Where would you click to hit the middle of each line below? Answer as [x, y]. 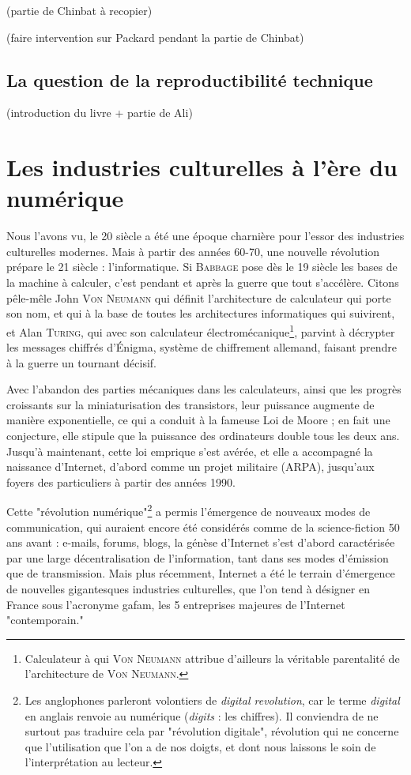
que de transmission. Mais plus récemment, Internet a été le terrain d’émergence [201, 573]
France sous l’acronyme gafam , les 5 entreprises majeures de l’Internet [176, 604]
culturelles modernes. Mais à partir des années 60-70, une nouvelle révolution [193, 251]
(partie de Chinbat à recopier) [79, 10]
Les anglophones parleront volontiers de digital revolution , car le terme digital [212, 700]
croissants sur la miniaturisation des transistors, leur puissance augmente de [190, 404]
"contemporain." [45, 620]
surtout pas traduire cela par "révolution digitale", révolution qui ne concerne [212, 731]
